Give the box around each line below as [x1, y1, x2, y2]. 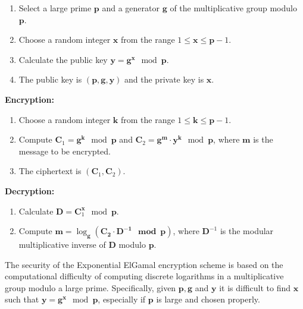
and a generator [102, 2, 160, 14]
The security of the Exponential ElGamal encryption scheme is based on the [5, 258, 283, 270]
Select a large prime [18, 2, 92, 14]
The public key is [18, 73, 82, 86]
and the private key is [124, 73, 204, 86]
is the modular [220, 225, 274, 237]
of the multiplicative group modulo [170, 2, 297, 14]
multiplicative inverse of [18, 238, 106, 250]
